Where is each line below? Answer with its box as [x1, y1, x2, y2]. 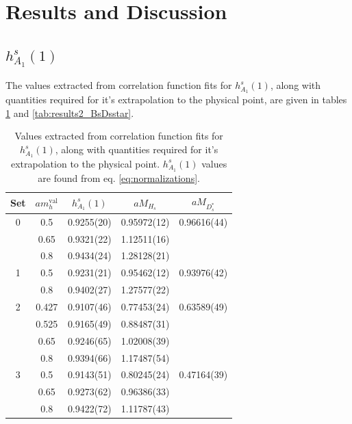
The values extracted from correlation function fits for [5, 78, 232, 92]
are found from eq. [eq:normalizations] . [38, 170, 200, 185]
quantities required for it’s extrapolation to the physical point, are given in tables [5, 92, 347, 107]
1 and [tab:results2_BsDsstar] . [5, 105, 134, 120]
